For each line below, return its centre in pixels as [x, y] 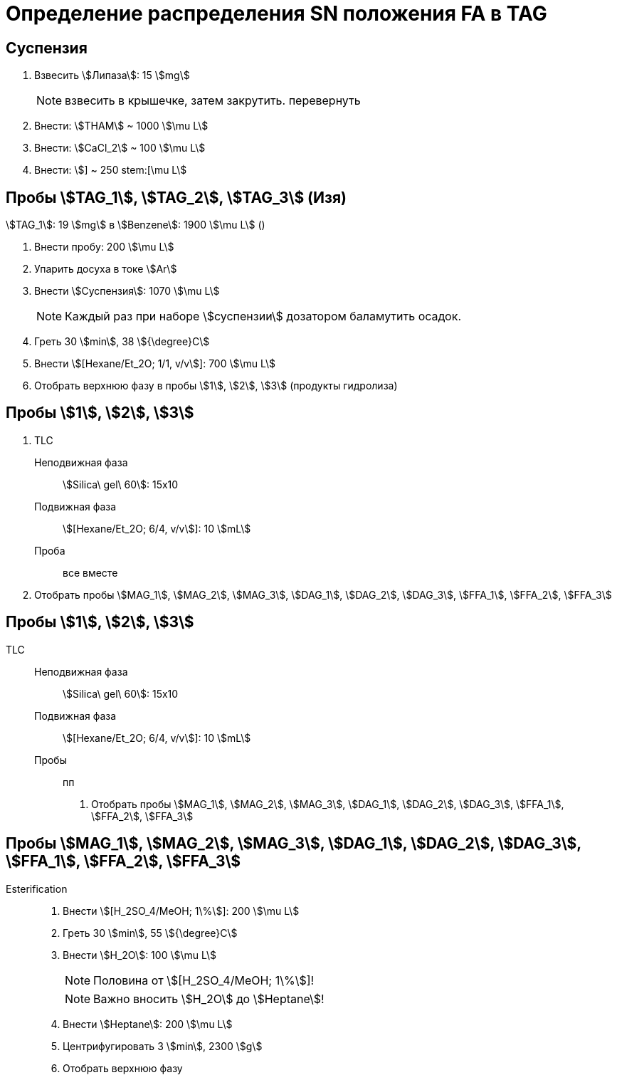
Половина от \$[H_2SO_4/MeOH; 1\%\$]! [204, 980]
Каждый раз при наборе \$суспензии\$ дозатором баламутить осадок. [263, 316]
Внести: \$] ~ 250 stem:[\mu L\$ [111, 170]
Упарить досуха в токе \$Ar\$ [106, 269]
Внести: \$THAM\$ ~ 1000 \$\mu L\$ [121, 126]
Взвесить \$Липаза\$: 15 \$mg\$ [112, 75]
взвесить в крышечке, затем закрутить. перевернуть [213, 101]
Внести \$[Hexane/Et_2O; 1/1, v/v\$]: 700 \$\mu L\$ [155, 364]
